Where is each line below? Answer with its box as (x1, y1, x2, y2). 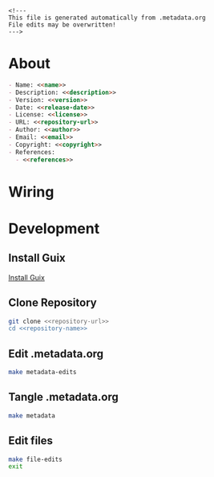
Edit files (8, 434, 54, 448)
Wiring (8, 182, 55, 201)
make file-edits (8, 455, 63, 463)
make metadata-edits (8, 369, 78, 377)
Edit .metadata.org (8, 347, 104, 361)
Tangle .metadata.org (8, 390, 119, 404)
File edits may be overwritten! (8, 21, 116, 29)
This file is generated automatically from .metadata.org (8, 14, 206, 22)
